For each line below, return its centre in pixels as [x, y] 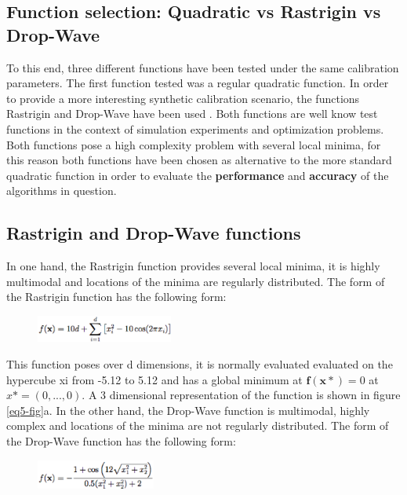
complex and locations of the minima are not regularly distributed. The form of [198, 425]
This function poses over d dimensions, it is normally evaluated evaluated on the [200, 363]
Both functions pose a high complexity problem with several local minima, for [194, 144]
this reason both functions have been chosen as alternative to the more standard [199, 160]
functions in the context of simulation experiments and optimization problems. [195, 128]
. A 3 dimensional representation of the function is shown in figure [241, 395]
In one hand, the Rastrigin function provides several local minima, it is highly [193, 266]
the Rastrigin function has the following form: [116, 297]
